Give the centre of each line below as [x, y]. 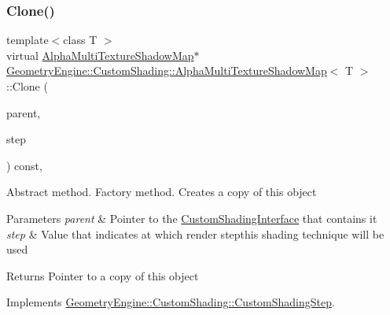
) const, [24, 165]
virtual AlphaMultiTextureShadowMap [100, 55]
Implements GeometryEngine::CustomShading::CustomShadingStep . [171, 302]
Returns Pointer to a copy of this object [103, 275]
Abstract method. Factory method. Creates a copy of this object [162, 192]
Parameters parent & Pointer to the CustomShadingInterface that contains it [192, 218]
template [28, 40]
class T [80, 40]
